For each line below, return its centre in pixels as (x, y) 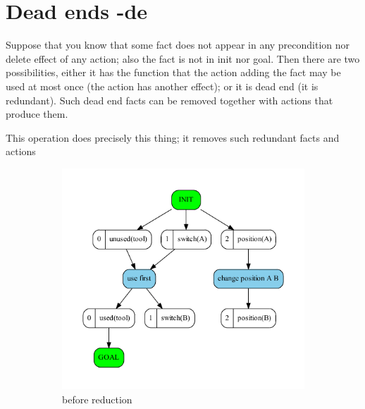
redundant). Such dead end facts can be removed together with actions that (169, 100)
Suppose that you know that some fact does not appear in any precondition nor (178, 45)
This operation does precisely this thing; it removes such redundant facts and (173, 137)
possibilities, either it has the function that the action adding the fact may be (173, 72)
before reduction (97, 399)
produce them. (37, 114)
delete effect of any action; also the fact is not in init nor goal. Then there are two (183, 58)
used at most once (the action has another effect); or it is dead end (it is (162, 86)
